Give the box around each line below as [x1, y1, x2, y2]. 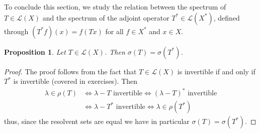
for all [105, 26, 124, 36]
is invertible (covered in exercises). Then [13, 76, 138, 86]
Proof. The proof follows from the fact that [4, 66, 137, 76]
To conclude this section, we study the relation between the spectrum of [4, 2, 226, 12]
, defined [213, 12, 240, 23]
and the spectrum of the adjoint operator [42, 12, 169, 23]
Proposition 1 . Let [4, 46, 66, 57]
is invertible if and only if [177, 66, 255, 76]
